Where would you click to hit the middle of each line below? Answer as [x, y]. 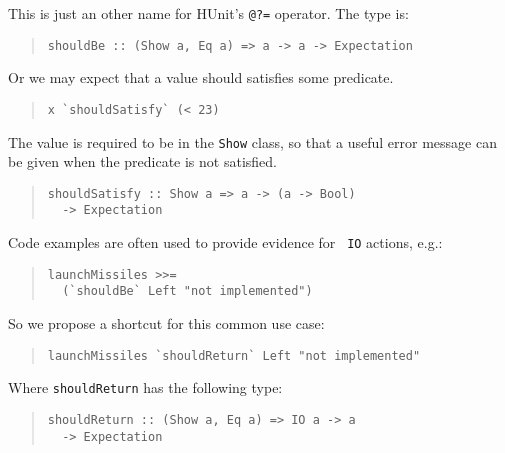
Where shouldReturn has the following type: [145, 387]
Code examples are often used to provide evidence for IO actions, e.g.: [225, 242]
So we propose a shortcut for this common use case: [166, 323]
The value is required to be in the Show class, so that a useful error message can [252, 141]
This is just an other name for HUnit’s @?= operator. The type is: [208, 13]
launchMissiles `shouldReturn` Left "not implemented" [234, 355]
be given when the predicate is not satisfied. [142, 161]
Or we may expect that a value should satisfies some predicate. [201, 77]
